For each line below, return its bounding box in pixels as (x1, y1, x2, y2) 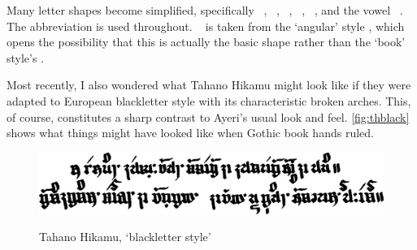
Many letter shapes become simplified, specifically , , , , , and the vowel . (7, 2, 403, 18)
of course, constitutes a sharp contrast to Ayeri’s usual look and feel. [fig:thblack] (7, 108, 410, 125)
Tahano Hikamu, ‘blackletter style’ (39, 228, 211, 245)
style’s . (7, 49, 45, 66)
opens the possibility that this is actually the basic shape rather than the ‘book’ (7, 33, 406, 50)
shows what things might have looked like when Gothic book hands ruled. (7, 124, 374, 141)
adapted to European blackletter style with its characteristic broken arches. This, (7, 92, 411, 109)
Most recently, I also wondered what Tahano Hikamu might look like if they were (7, 76, 411, 93)
